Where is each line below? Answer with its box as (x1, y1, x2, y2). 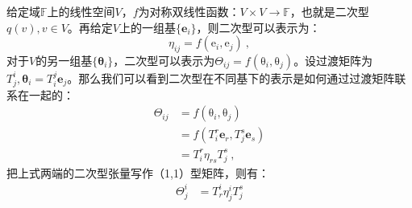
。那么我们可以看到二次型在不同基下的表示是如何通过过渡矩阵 (67, 69, 395, 86)
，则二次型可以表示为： (196, 18, 321, 35)
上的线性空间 (47, 3, 115, 19)
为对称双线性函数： (138, 3, 240, 19)
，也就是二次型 (289, 3, 369, 19)
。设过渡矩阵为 (293, 51, 373, 68)
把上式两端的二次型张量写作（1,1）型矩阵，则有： (6, 164, 269, 181)
